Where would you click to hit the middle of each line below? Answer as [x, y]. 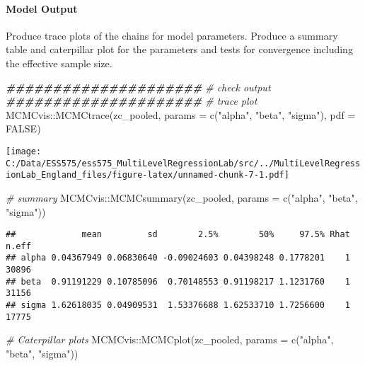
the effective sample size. [59, 63]
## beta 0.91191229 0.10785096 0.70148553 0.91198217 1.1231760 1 [178, 281]
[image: [24, 151]
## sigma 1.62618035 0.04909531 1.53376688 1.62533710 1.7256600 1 [178, 305]
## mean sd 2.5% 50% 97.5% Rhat [178, 235]
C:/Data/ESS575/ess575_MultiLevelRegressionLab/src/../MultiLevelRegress [183, 163]
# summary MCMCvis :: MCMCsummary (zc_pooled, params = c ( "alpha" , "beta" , [182, 197]
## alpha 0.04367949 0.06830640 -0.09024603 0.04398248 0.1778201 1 [178, 258]
